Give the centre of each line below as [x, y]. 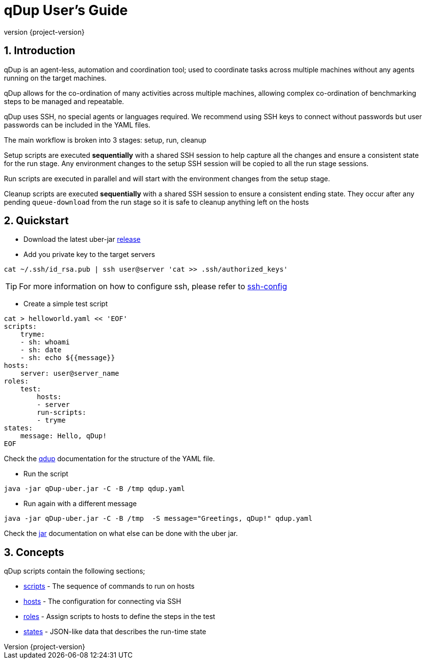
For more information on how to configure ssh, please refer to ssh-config [153, 287]
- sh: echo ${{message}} [68, 358]
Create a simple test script [66, 304]
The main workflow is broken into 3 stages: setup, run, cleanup [105, 140]
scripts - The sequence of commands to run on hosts [109, 586]
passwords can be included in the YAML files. [77, 125]
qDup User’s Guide [66, 10]
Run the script [46, 474]
